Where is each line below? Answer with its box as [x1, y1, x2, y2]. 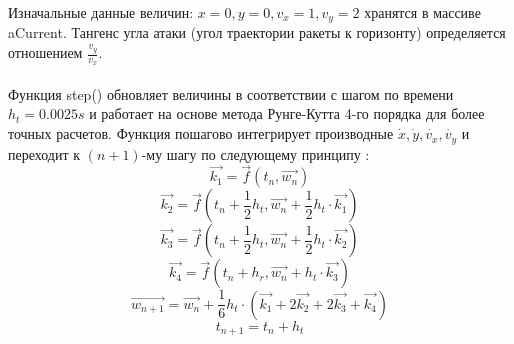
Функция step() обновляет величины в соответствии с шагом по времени [8, 83, 454, 104]
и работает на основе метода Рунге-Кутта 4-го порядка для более [89, 103, 485, 124]
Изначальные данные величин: [8, 2, 194, 22]
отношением [8, 42, 83, 63]
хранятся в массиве [364, 2, 481, 22]
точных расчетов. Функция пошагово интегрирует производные [8, 123, 394, 144]
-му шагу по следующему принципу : [141, 143, 370, 164]
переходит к [8, 143, 80, 164]
